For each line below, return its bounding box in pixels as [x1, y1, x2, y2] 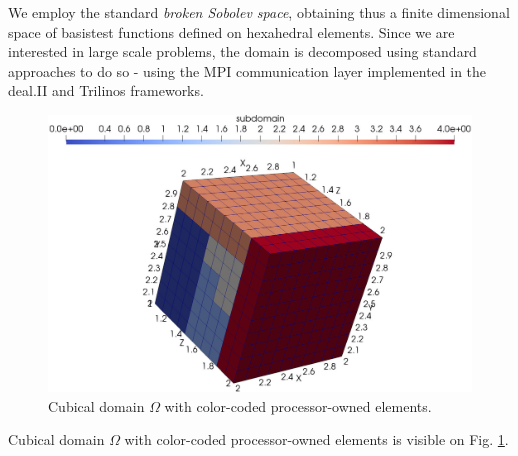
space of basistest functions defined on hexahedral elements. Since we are [8, 21, 455, 42]
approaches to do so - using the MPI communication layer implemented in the [8, 60, 487, 81]
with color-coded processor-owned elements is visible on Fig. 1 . [124, 429, 509, 450]
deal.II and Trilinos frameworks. [8, 80, 204, 101]
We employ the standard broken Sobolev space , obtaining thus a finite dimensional [8, 2, 510, 22]
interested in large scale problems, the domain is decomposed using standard [8, 41, 477, 62]
